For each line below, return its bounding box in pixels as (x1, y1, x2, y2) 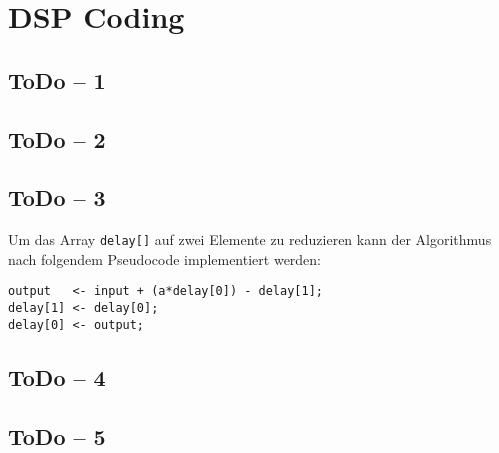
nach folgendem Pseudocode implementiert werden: (8, 248, 322, 269)
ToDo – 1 (8, 64, 106, 95)
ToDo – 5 (8, 420, 106, 451)
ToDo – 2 (8, 123, 106, 154)
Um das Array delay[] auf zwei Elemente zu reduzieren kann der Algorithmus (8, 229, 492, 250)
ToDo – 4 (8, 361, 106, 392)
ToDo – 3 (8, 182, 106, 213)
